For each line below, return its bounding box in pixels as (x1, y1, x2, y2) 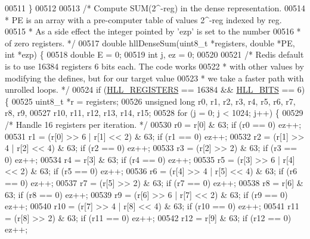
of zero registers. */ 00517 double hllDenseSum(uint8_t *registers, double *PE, (5, 36, 295, 49)
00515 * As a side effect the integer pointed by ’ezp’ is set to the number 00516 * (5, 25, 301, 37)
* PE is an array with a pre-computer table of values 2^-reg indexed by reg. (5, 13, 282, 26)
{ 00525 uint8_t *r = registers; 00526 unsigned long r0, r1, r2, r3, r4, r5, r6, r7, (5, 95, 296, 107)
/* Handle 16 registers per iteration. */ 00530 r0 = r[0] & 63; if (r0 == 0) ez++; (5, 118, 302, 130)
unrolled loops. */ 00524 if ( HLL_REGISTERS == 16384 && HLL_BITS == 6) (5, 83, 305, 96)
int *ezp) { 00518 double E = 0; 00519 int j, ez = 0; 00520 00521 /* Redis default (5, 48, 304, 61)
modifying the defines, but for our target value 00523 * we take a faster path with (5, 71, 304, 84)
